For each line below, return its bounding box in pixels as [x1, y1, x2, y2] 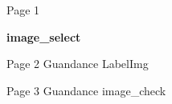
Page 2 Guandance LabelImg [6, 55, 149, 72]
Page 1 [6, 2, 40, 18]
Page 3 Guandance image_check [6, 82, 166, 98]
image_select [6, 28, 81, 45]
